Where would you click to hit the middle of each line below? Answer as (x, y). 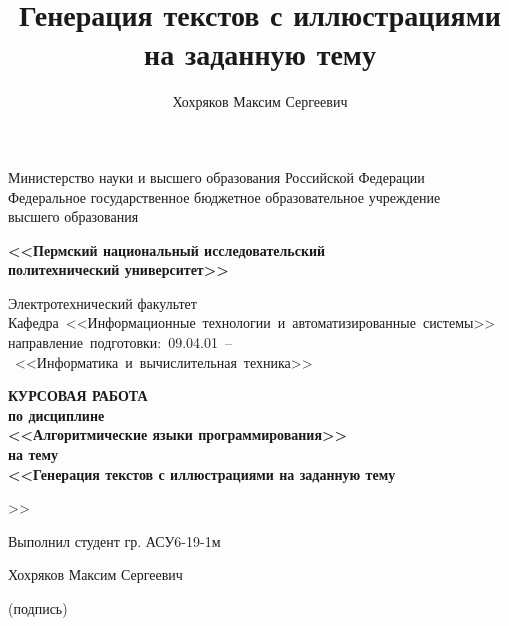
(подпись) (38, 608)
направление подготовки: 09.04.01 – (120, 342)
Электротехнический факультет (102, 302)
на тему (33, 454)
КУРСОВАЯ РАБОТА (78, 395)
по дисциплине (56, 414)
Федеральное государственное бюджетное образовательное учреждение (224, 196)
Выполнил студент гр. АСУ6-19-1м (114, 540)
